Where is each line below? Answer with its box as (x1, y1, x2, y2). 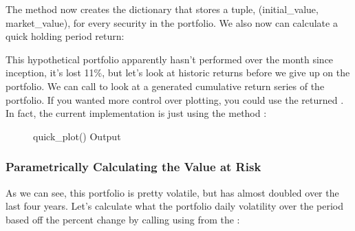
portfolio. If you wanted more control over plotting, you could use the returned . (6, 92, 344, 107)
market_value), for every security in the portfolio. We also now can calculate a (6, 15, 338, 30)
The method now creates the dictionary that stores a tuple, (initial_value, (6, 2, 319, 16)
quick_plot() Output (33, 129, 121, 143)
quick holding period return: (6, 29, 125, 43)
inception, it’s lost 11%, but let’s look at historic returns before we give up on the (6, 65, 350, 80)
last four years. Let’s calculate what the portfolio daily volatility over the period (6, 199, 344, 213)
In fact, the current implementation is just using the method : (6, 106, 267, 120)
